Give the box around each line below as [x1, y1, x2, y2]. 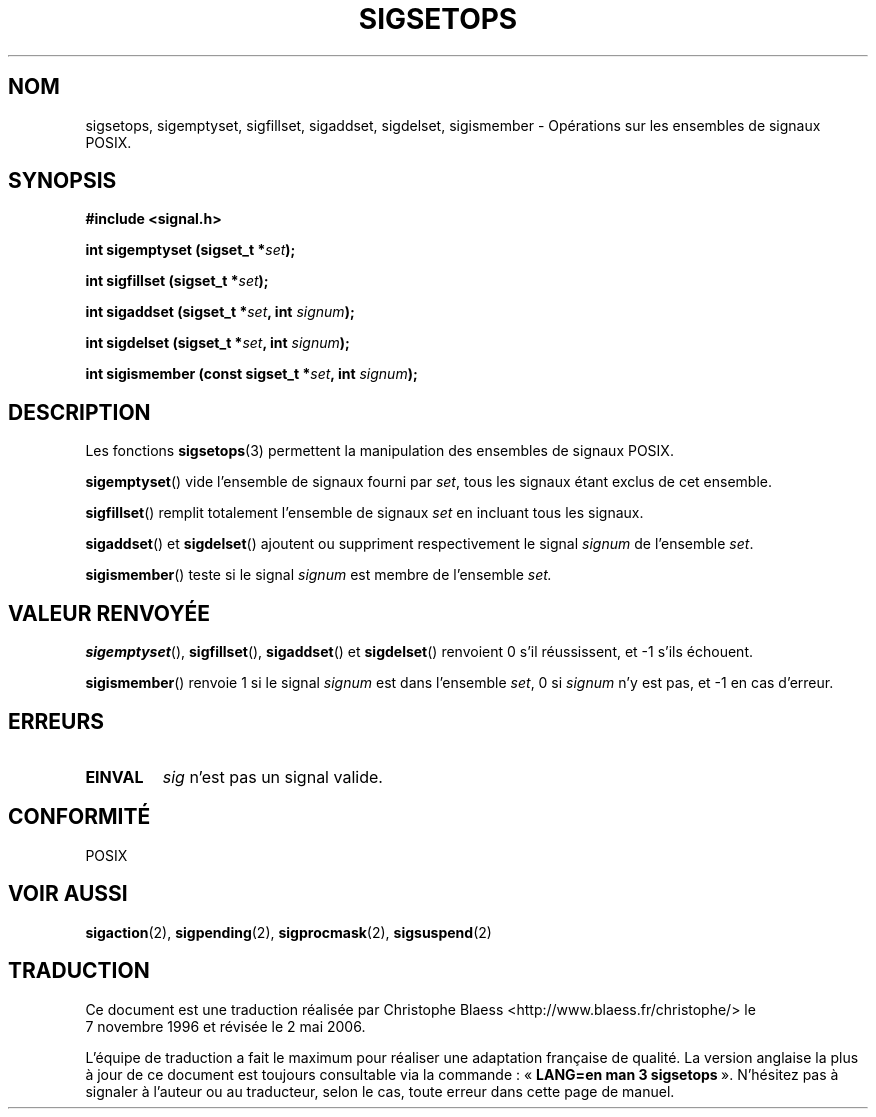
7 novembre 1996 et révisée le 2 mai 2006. [85, 1017, 366, 1035]
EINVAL [85, 766, 144, 787]
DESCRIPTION [8, 399, 151, 425]
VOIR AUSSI [8, 881, 128, 907]
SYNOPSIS [8, 168, 117, 194]
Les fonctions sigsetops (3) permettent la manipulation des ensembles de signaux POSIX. [85, 442, 674, 460]
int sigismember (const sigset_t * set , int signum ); [85, 365, 418, 383]
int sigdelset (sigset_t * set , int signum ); [85, 334, 350, 352]
